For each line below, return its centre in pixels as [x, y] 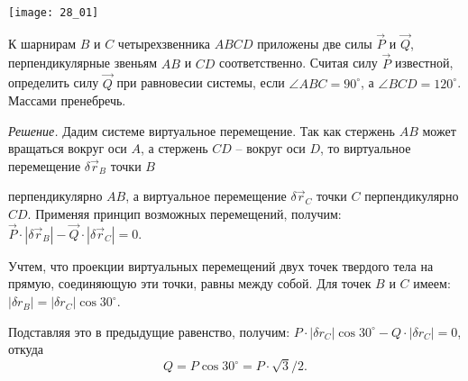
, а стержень [174, 148]
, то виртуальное [366, 148]
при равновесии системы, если [201, 82]
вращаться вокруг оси [68, 148]
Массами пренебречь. [67, 100]
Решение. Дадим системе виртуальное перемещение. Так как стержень [202, 130]
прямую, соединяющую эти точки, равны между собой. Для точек [190, 283]
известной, [424, 63]
